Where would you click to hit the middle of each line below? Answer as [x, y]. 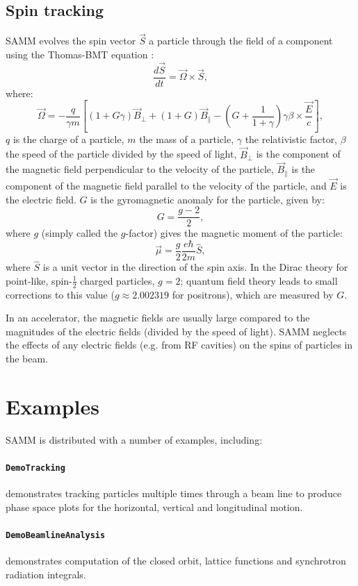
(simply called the [80, 233]
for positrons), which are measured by [253, 294]
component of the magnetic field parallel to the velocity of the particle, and [166, 186]
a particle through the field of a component [241, 41]
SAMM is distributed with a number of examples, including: [134, 439]
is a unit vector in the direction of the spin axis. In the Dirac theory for [195, 267]
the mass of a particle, [187, 139]
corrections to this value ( [60, 294]
